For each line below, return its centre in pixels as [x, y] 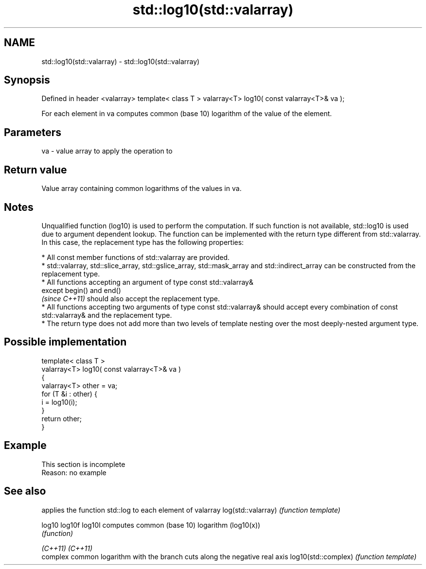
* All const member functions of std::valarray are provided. [136, 257]
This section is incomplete [83, 464]
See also [25, 491]
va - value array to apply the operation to [107, 151]
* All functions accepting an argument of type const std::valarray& [147, 282]
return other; [62, 418]
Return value [35, 170]
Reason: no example [74, 472]
